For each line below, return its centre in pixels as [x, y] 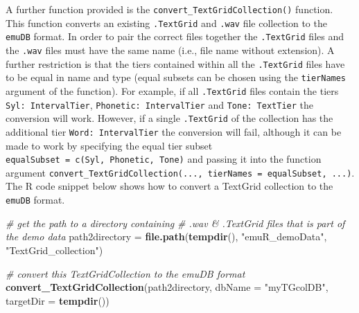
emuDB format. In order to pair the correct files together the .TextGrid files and [175, 36]
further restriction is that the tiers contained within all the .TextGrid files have [175, 63]
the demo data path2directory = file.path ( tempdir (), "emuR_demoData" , [166, 236]
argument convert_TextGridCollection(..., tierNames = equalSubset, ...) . [180, 172]
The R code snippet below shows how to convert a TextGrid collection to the [169, 186]
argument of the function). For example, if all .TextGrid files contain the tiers [172, 90]
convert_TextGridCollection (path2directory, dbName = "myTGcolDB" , [167, 287]
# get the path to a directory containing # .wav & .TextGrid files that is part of [175, 223]
